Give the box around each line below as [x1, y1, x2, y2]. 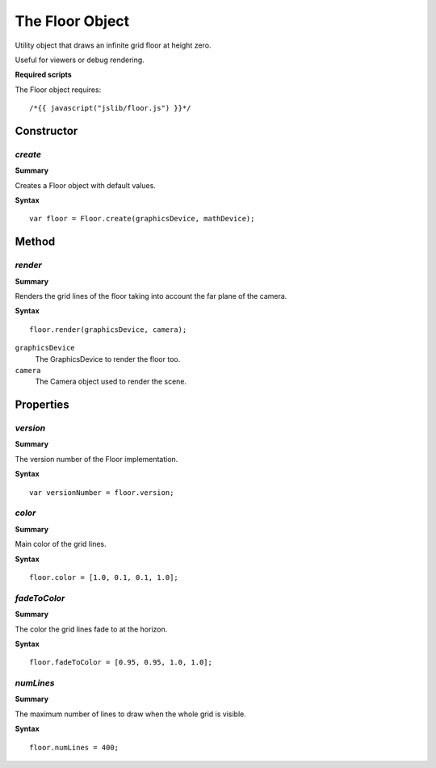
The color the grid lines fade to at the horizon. [15, 624, 168, 634]
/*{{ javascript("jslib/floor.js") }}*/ [29, 103, 191, 113]
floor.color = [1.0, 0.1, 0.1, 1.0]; [29, 573, 179, 581]
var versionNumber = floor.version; [29, 488, 174, 497]
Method [15, 235, 56, 249]
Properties [15, 398, 69, 412]
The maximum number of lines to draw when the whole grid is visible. [15, 709, 246, 719]
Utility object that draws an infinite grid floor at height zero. [15, 40, 212, 50]
